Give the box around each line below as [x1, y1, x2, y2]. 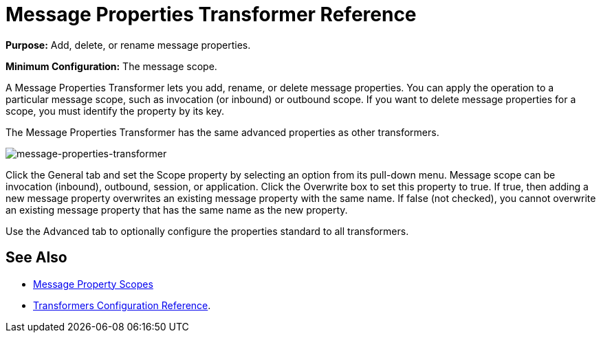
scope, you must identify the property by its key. [6, 104, 225, 117]
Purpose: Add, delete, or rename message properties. [6, 38, 251, 51]
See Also [6, 249, 67, 267]
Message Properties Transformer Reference [6, 3, 417, 26]
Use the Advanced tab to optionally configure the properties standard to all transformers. [6, 225, 409, 237]
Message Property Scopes [33, 278, 153, 290]
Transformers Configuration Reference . [33, 299, 211, 311]
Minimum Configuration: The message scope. [6, 60, 217, 72]
